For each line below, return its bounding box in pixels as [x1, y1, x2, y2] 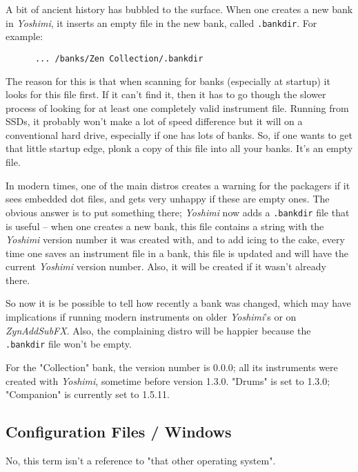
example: [6, 29, 43, 44]
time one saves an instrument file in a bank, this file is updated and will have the [6, 245, 349, 260]
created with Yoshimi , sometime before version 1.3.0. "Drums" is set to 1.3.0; [6, 373, 330, 388]
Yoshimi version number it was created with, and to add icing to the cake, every [6, 232, 345, 247]
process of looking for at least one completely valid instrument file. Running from [6, 100, 349, 115]
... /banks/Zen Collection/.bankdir [34, 53, 203, 64]
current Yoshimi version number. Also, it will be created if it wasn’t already [6, 259, 326, 274]
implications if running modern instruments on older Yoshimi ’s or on [6, 310, 297, 324]
